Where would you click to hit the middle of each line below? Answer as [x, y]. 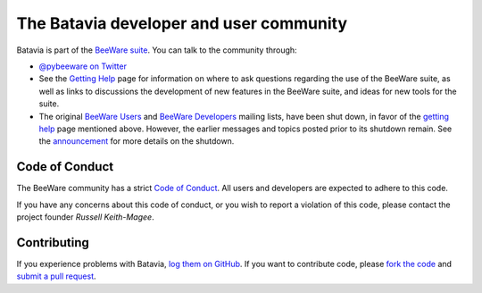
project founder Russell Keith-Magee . [86, 217]
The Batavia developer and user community [182, 23]
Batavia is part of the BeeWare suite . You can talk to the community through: [157, 50]
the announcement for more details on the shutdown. [137, 141]
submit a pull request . [57, 276]
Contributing [53, 243]
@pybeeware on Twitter [83, 66]
